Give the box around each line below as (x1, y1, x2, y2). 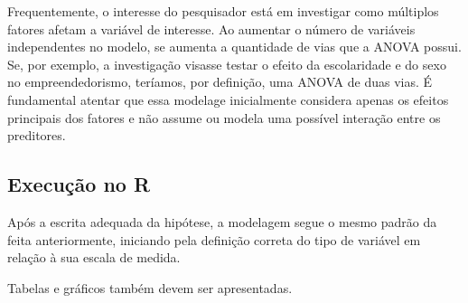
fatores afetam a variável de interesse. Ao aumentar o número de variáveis (7, 19, 416, 38)
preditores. (7, 126, 66, 145)
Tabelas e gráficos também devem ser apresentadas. (7, 278, 293, 297)
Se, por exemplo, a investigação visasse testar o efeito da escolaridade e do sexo (7, 54, 446, 73)
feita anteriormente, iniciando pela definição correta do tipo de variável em (7, 230, 421, 249)
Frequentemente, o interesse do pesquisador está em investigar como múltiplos (7, 2, 439, 20)
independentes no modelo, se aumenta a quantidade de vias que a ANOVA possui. (7, 37, 462, 56)
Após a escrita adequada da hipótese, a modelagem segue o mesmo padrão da (7, 212, 437, 231)
